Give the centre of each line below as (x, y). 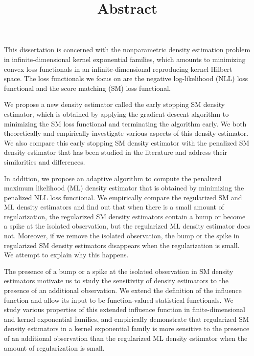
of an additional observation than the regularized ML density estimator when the (126, 338)
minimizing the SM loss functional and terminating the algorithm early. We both (125, 123)
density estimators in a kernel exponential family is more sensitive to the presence (127, 328)
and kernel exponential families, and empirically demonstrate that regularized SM (127, 319)
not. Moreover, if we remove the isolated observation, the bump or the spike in (122, 236)
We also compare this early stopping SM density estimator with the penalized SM (127, 142)
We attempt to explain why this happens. (66, 255)
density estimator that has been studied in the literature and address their (116, 152)
